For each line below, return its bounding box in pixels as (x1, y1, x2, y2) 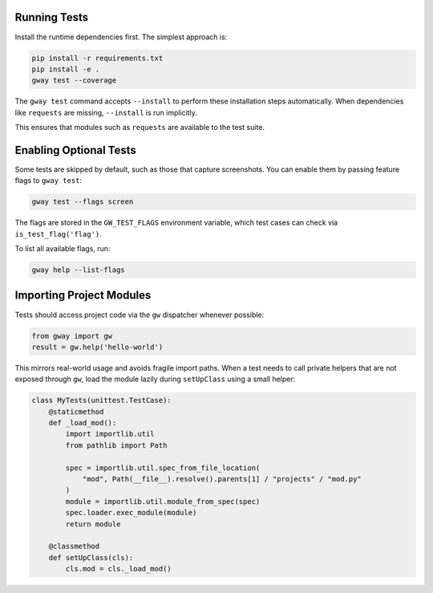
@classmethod (48, 542, 100, 551)
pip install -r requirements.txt (31, 53, 164, 63)
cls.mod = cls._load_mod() (65, 564, 172, 574)
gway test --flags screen (31, 197, 134, 206)
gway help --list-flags (31, 266, 126, 274)
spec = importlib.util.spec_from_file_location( (65, 463, 261, 473)
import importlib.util (65, 429, 156, 439)
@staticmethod (48, 407, 104, 416)
